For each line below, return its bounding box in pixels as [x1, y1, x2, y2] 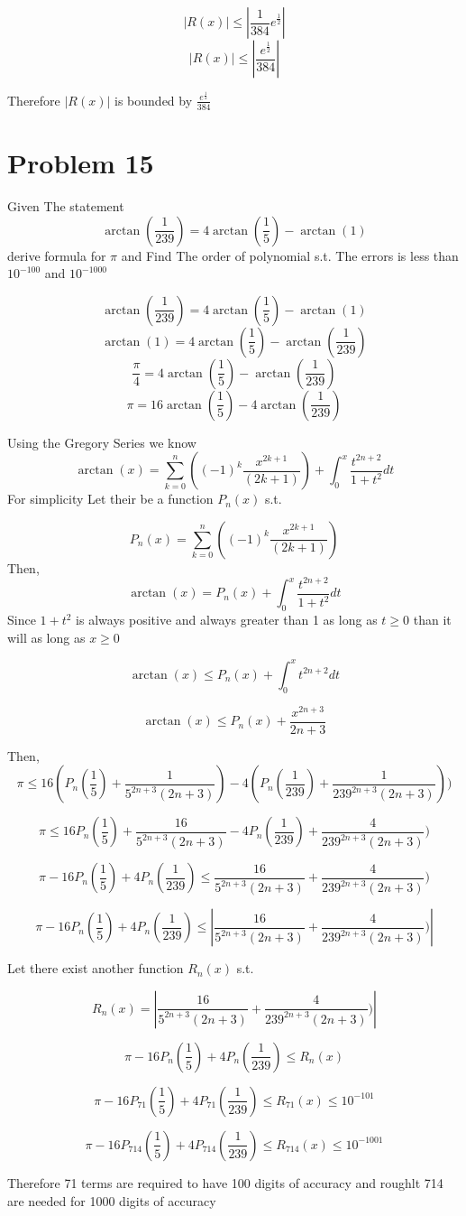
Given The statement [7, 196, 124, 215]
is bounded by [114, 90, 193, 109]
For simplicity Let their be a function [7, 489, 214, 508]
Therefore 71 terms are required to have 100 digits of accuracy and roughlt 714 [7, 1173, 443, 1192]
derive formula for [7, 246, 106, 265]
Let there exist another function [7, 959, 184, 978]
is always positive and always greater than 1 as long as [76, 610, 378, 629]
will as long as [7, 627, 86, 646]
